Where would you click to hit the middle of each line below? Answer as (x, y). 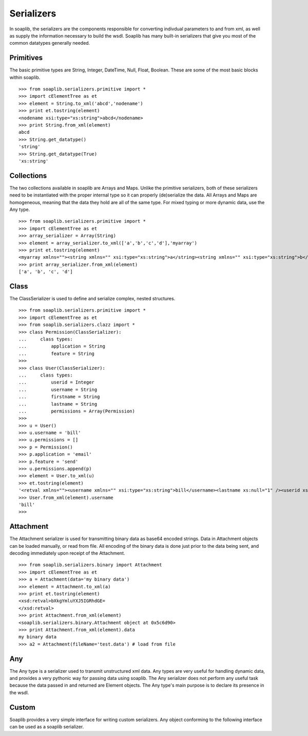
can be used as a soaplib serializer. (47, 727)
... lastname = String (58, 404)
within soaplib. (25, 77)
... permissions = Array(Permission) (77, 411)
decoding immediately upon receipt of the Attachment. (67, 553)
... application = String (62, 346)
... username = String (58, 389)
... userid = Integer (57, 382)
